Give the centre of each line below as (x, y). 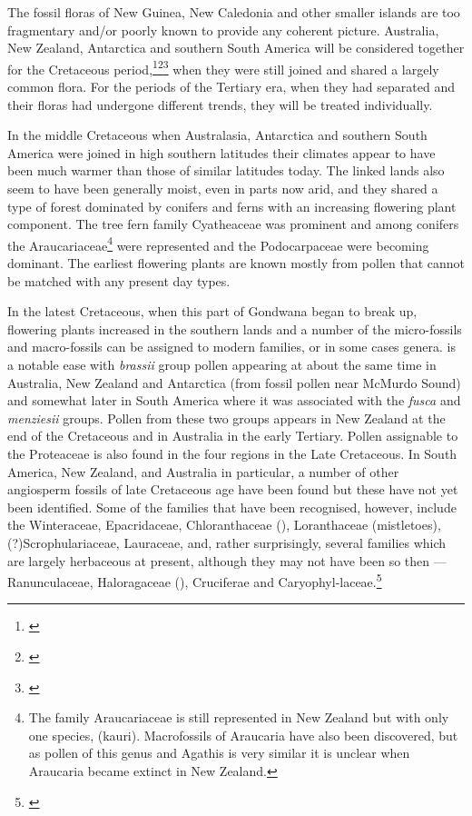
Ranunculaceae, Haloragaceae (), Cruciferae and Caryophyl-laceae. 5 (195, 580)
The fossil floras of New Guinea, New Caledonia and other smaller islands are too (234, 12)
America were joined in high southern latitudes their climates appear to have (221, 152)
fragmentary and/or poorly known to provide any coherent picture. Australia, (223, 30)
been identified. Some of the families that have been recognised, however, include (232, 507)
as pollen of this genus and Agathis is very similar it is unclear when (219, 753)
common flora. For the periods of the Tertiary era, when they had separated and (231, 87)
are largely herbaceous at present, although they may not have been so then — (227, 560)
